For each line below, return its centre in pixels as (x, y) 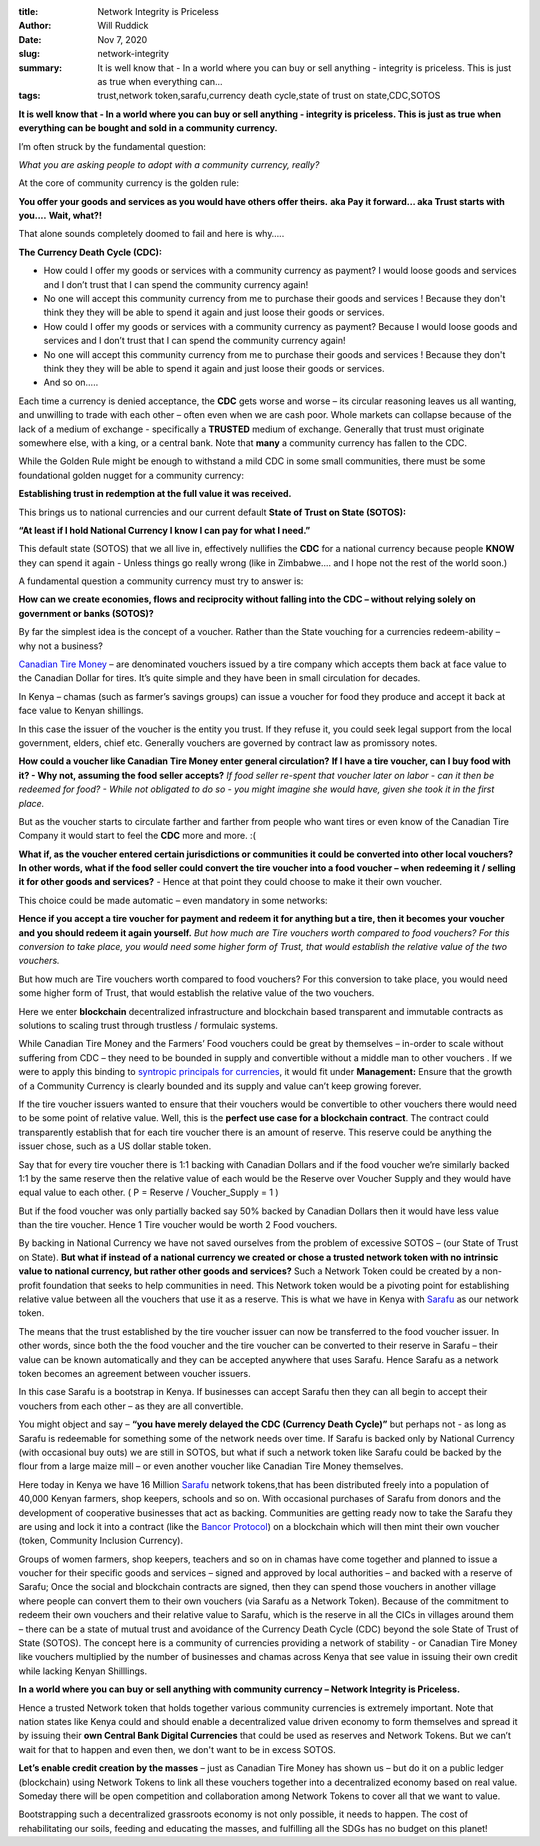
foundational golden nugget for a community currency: (131, 475)
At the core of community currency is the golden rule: (129, 183)
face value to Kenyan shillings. (81, 711)
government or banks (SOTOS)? (86, 613)
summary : (40, 67)
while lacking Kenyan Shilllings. (83, 1671)
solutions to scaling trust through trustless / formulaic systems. (148, 1025)
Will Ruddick (123, 26)
